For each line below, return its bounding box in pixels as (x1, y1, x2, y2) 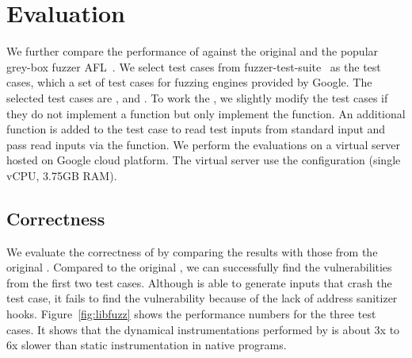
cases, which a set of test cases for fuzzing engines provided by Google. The (6, 74, 372, 90)
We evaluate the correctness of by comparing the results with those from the (6, 243, 378, 260)
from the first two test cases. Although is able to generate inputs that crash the (6, 274, 392, 291)
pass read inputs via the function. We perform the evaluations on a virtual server (6, 136, 400, 152)
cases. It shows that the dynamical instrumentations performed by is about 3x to (6, 321, 400, 337)
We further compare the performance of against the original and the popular (6, 43, 379, 60)
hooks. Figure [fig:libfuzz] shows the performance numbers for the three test (6, 306, 376, 322)
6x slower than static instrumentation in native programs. (6, 337, 287, 353)
